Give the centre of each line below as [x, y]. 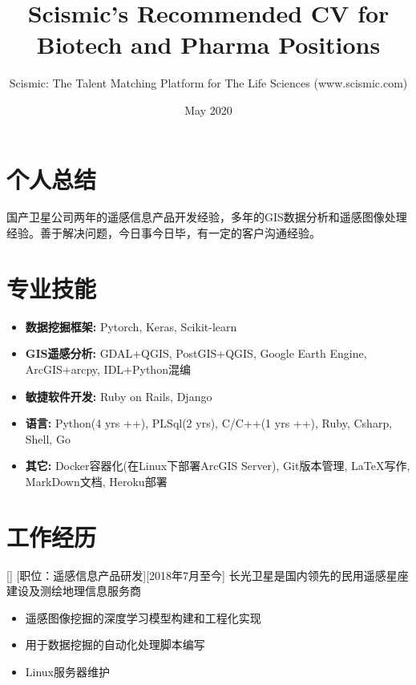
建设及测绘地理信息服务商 [74, 591]
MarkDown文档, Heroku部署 [96, 481]
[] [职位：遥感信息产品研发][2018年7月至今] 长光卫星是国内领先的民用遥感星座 [208, 575]
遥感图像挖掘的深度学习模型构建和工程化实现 [143, 617]
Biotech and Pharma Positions [208, 45]
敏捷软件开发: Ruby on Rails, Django [119, 396]
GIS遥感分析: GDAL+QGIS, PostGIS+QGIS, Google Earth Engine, [196, 353]
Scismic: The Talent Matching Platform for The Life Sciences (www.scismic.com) [208, 83]
